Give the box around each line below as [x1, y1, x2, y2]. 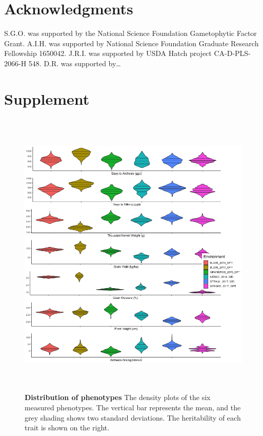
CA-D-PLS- [214, 48, 251, 59]
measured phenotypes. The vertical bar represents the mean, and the [25, 402, 241, 412]
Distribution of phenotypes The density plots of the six [25, 392, 211, 403]
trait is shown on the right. [25, 422, 110, 433]
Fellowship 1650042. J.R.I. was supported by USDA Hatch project [4, 48, 212, 59]
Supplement [4, 88, 90, 109]
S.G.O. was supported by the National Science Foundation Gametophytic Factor [4, 28, 257, 39]
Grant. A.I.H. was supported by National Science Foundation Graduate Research [4, 37, 259, 48]
